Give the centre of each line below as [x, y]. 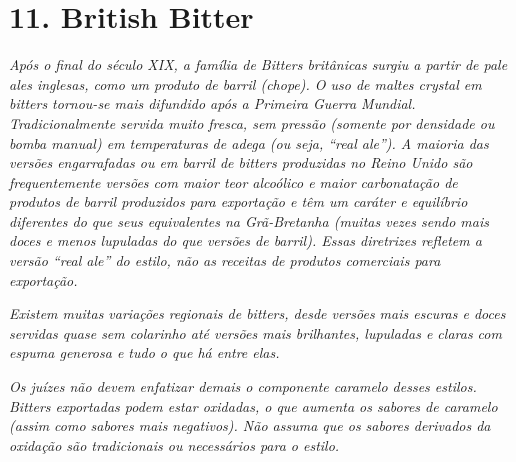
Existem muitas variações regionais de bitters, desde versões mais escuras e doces [257, 313]
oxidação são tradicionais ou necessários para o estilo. [174, 444]
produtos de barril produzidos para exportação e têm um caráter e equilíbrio [238, 201]
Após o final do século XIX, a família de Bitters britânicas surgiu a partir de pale [258, 64]
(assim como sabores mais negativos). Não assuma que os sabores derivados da [250, 425]
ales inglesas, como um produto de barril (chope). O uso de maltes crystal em [245, 83]
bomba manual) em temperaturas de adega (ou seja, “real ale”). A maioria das [249, 142]
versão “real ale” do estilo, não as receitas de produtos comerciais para [225, 260]
